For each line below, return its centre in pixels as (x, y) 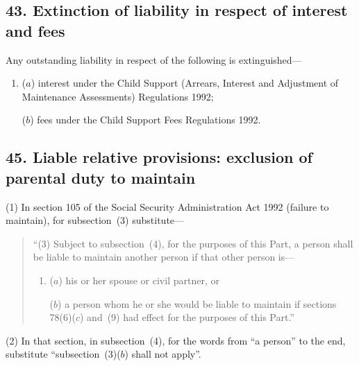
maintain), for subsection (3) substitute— (95, 220)
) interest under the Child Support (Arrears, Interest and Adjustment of (185, 83)
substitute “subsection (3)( (63, 354)
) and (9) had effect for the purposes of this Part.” (187, 317)
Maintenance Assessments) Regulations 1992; (118, 96)
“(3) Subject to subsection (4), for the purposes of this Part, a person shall (193, 243)
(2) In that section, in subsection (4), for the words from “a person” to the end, (176, 340)
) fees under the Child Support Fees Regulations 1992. (145, 120)
